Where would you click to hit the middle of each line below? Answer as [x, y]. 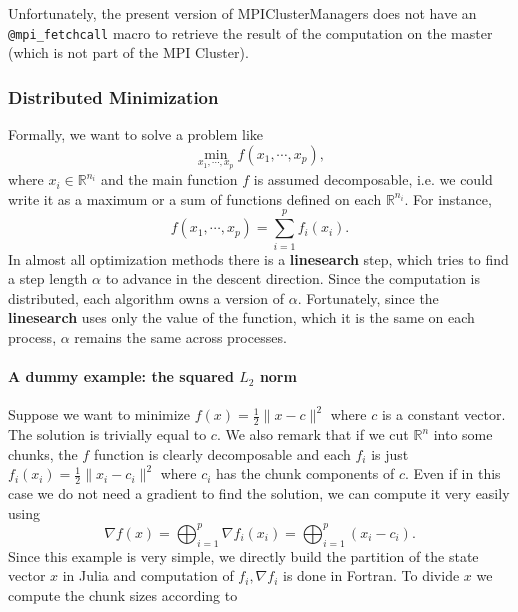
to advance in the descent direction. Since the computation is [292, 278]
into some [463, 434]
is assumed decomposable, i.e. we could [373, 179]
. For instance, [448, 198]
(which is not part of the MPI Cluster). [128, 52]
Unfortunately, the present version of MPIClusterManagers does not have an [242, 13]
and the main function [169, 179]
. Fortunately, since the [368, 297]
